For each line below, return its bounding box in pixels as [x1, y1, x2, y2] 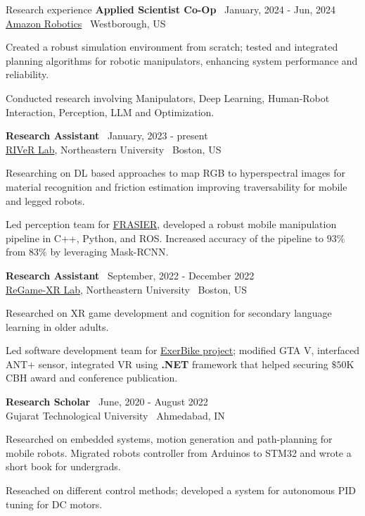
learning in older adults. [6, 319, 109, 334]
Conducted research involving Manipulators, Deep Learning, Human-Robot [6, 90, 330, 105]
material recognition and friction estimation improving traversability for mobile [6, 179, 347, 194]
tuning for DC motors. [6, 496, 103, 511]
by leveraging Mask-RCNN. [50, 244, 169, 259]
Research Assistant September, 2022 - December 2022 [6, 268, 255, 282]
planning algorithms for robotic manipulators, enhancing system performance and [6, 53, 358, 68]
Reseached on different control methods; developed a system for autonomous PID [6, 483, 357, 498]
